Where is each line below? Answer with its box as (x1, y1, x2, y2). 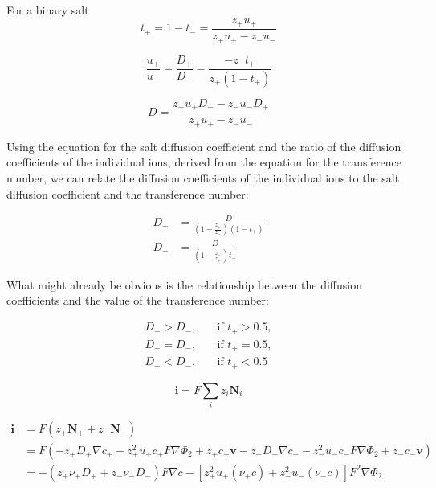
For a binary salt (6, 2, 89, 18)
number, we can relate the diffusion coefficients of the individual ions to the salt (6, 169, 400, 186)
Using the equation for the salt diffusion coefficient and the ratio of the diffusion (6, 137, 401, 154)
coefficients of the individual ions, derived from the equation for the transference (6, 154, 401, 170)
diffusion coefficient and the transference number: (6, 185, 249, 202)
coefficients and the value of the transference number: (6, 292, 269, 309)
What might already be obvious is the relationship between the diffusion (6, 276, 362, 293)
